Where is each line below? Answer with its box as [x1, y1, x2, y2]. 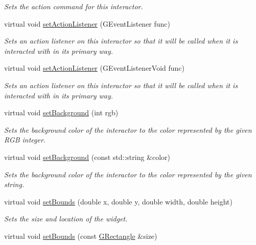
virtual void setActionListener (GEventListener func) [4, 18, 171, 29]
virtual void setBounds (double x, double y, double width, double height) [4, 196, 232, 207]
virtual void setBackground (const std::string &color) [4, 151, 171, 162]
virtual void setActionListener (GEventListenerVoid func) [4, 63, 185, 73]
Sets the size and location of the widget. [4, 213, 128, 224]
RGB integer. [4, 134, 46, 145]
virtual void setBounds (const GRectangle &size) [4, 230, 157, 241]
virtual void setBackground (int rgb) [4, 107, 119, 118]
